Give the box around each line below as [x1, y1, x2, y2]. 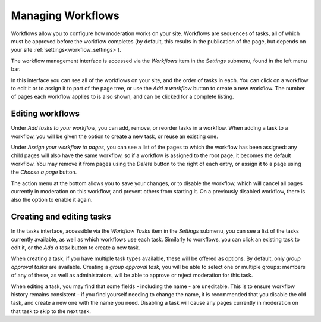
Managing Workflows [11, 9, 119, 22]
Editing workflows [11, 109, 80, 119]
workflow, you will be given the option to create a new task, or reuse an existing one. [11, 133, 218, 140]
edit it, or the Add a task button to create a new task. [11, 244, 140, 251]
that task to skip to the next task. [11, 307, 92, 315]
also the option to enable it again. [11, 196, 93, 204]
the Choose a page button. [11, 168, 77, 176]
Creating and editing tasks [11, 212, 111, 222]
